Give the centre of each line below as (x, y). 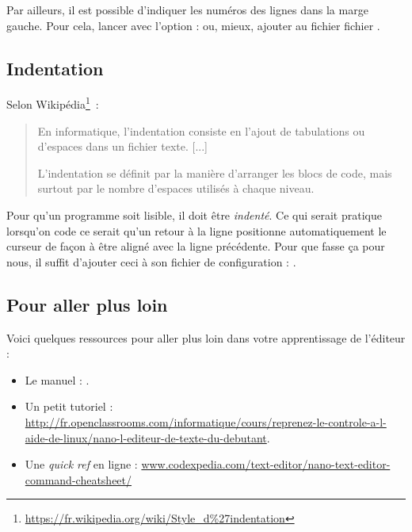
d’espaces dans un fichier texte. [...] (122, 146)
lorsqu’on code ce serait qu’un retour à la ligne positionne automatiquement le (196, 230)
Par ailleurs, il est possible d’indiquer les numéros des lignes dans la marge (187, 10)
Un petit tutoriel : (69, 406)
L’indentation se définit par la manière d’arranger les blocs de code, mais (215, 172)
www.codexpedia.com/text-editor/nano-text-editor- (266, 464)
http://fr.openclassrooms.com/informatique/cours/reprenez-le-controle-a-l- (206, 421)
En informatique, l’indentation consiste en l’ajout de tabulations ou (201, 130)
